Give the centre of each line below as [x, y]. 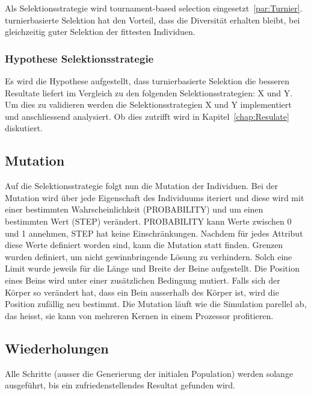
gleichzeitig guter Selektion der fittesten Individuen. [100, 32]
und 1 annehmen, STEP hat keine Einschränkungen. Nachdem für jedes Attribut [154, 233]
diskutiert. [24, 128]
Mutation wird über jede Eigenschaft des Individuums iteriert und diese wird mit [155, 197]
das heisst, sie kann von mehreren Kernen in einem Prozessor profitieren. [139, 315]
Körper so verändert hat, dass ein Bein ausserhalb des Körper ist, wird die [142, 292]
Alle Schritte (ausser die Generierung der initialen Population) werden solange [149, 373]
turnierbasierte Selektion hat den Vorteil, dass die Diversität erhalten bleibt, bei [152, 20]
